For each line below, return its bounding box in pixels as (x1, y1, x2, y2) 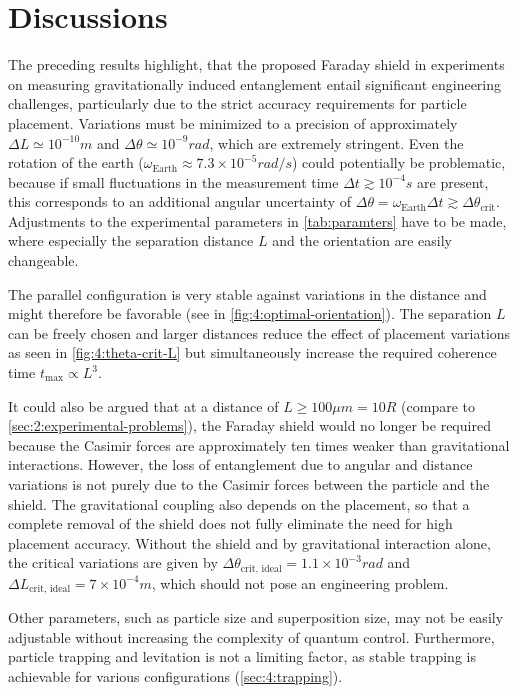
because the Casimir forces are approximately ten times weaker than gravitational (8, 434, 510, 455)
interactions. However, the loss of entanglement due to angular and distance (8, 454, 473, 475)
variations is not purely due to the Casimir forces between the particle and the (8, 474, 490, 494)
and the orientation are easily (272, 230, 453, 251)
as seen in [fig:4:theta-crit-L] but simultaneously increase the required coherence (8, 342, 497, 363)
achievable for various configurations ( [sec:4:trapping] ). (8, 666, 343, 687)
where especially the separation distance (8, 230, 254, 251)
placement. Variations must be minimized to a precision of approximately (8, 112, 458, 133)
